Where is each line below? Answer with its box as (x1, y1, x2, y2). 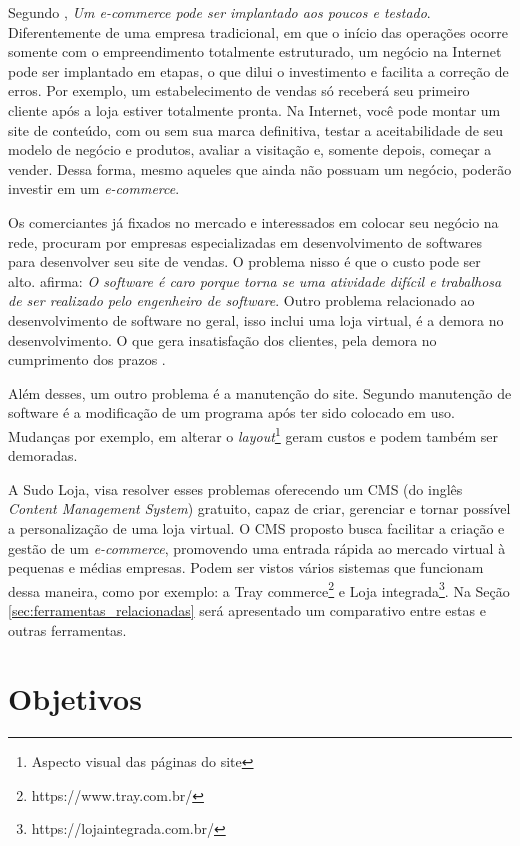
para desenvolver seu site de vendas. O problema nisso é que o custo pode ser (8, 251, 481, 272)
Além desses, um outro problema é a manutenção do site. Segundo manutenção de (8, 382, 512, 403)
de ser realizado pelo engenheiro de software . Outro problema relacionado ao (8, 290, 475, 311)
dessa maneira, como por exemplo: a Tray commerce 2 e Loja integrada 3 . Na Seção (8, 577, 510, 601)
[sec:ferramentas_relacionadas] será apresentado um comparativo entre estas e (8, 599, 486, 620)
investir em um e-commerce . (8, 178, 180, 199)
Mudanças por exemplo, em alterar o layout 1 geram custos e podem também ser (8, 422, 499, 446)
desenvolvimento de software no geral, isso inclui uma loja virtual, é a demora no (8, 309, 504, 330)
